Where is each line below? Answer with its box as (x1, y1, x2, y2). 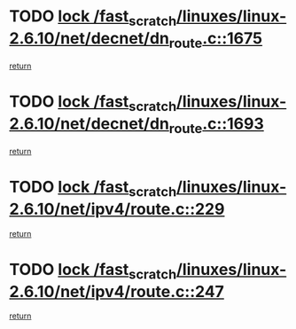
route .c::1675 (168, 28, 263, 51)
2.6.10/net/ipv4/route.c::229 (9, 200, 225, 219)
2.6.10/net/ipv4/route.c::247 (9, 281, 224, 302)
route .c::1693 (168, 114, 264, 137)
